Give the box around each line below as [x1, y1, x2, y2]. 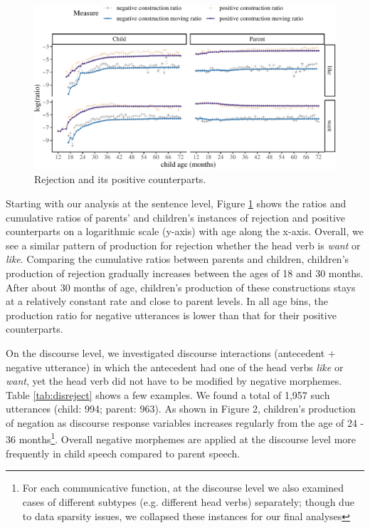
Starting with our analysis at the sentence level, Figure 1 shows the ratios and [6, 195, 347, 210]
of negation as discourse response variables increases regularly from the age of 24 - [6, 415, 364, 430]
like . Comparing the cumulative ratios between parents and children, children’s [6, 252, 349, 266]
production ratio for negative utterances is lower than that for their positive [6, 307, 337, 322]
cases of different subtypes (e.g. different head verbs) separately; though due [22, 494, 354, 509]
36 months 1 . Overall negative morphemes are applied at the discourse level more [6, 430, 356, 447]
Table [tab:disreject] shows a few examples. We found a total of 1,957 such [6, 387, 330, 402]
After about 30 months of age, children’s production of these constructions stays [6, 279, 356, 294]
